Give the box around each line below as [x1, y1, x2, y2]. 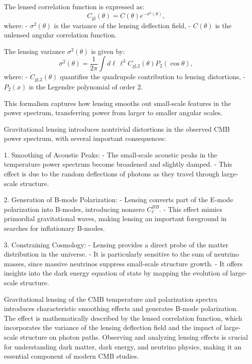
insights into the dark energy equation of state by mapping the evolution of [4, 268, 228, 278]
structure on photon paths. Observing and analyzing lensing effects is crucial [20, 331, 248, 342]
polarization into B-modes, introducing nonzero [4, 204, 145, 214]
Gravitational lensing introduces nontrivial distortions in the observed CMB [4, 123, 230, 134]
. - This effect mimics [159, 204, 222, 214]
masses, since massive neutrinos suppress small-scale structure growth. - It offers [4, 258, 243, 268]
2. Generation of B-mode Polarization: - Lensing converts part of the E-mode [4, 194, 234, 205]
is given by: [91, 46, 125, 56]
